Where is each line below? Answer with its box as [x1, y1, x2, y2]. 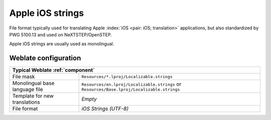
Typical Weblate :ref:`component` [12, 67, 95, 74]
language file [12, 86, 43, 93]
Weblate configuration [9, 54, 81, 62]
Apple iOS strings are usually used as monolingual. [9, 41, 114, 47]
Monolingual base [12, 80, 55, 87]
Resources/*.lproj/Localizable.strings [81, 74, 173, 79]
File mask [12, 73, 35, 80]
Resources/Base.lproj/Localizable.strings [81, 87, 180, 92]
